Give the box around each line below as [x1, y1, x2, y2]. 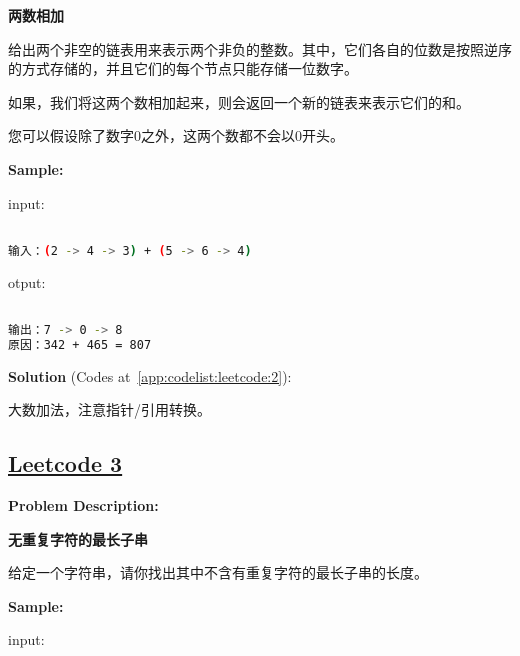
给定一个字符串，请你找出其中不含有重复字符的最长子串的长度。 [8, 562, 428, 583]
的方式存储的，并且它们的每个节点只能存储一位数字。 [8, 58, 358, 79]
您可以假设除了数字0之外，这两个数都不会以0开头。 [8, 125, 344, 146]
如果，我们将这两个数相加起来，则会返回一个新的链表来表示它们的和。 [8, 91, 470, 112]
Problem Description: [8, 495, 159, 516]
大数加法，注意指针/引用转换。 [8, 399, 211, 420]
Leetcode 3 [8, 448, 123, 479]
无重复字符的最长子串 [8, 528, 148, 549]
